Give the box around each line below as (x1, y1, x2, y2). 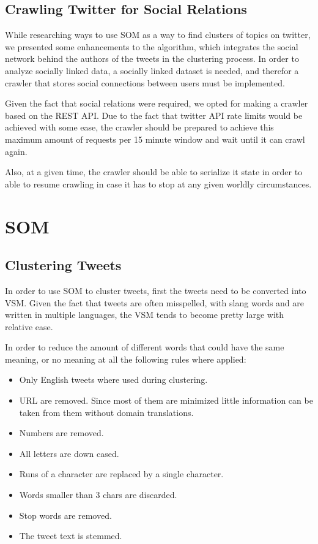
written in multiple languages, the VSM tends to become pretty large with (5, 308, 284, 321)
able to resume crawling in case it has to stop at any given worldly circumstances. (5, 177, 312, 190)
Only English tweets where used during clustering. (19, 373, 208, 386)
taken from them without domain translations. (19, 406, 194, 418)
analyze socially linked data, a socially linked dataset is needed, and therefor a (5, 64, 299, 77)
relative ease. (5, 320, 53, 333)
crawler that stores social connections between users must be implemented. (5, 76, 285, 89)
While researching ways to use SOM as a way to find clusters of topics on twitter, (5, 28, 311, 41)
